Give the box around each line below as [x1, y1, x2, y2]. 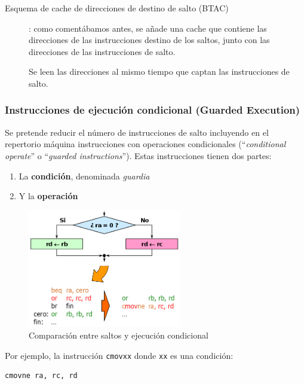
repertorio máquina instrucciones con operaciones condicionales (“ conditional [5, 138, 286, 150]
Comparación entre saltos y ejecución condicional [29, 328, 208, 341]
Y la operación [19, 190, 78, 202]
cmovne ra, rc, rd [5, 371, 78, 380]
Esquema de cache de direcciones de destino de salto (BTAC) [5, 2, 229, 14]
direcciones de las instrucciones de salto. [29, 45, 176, 57]
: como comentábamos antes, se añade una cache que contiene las [29, 22, 267, 34]
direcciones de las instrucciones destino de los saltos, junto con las [29, 33, 270, 46]
